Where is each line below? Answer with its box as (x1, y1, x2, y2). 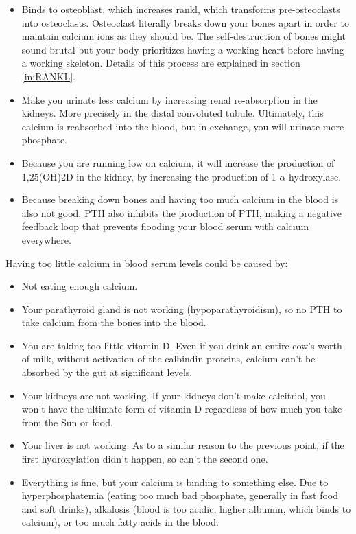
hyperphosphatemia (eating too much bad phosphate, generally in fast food (21, 488, 338, 502)
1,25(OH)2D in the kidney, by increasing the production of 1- (21, 169, 280, 183)
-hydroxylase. (285, 169, 342, 183)
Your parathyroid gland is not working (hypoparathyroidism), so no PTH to (21, 301, 342, 316)
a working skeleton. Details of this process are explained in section (21, 56, 300, 70)
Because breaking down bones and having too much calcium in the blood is (21, 192, 339, 207)
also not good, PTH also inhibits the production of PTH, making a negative (21, 205, 342, 220)
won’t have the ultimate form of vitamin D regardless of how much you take (21, 402, 342, 416)
